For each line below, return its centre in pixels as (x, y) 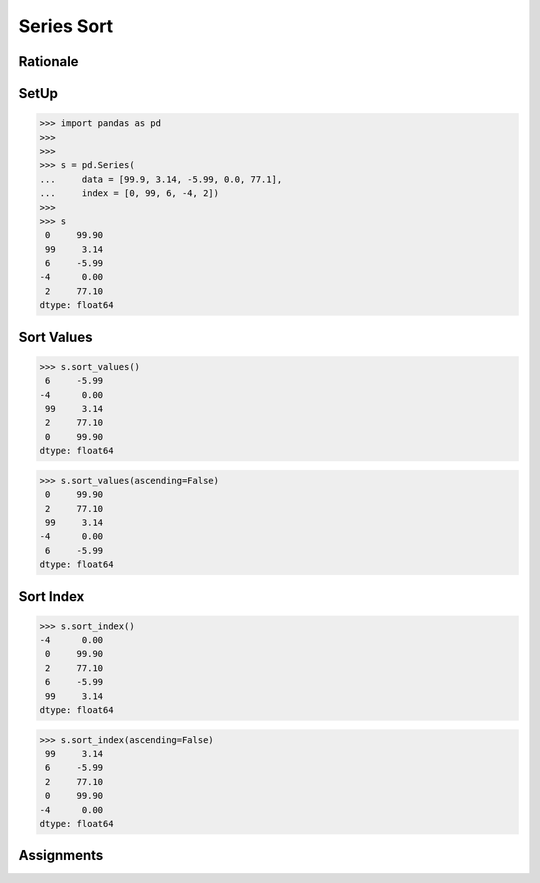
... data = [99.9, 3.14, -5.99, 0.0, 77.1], (161, 179)
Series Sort (66, 26)
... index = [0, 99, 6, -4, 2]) (129, 193)
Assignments (61, 855)
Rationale (48, 61)
